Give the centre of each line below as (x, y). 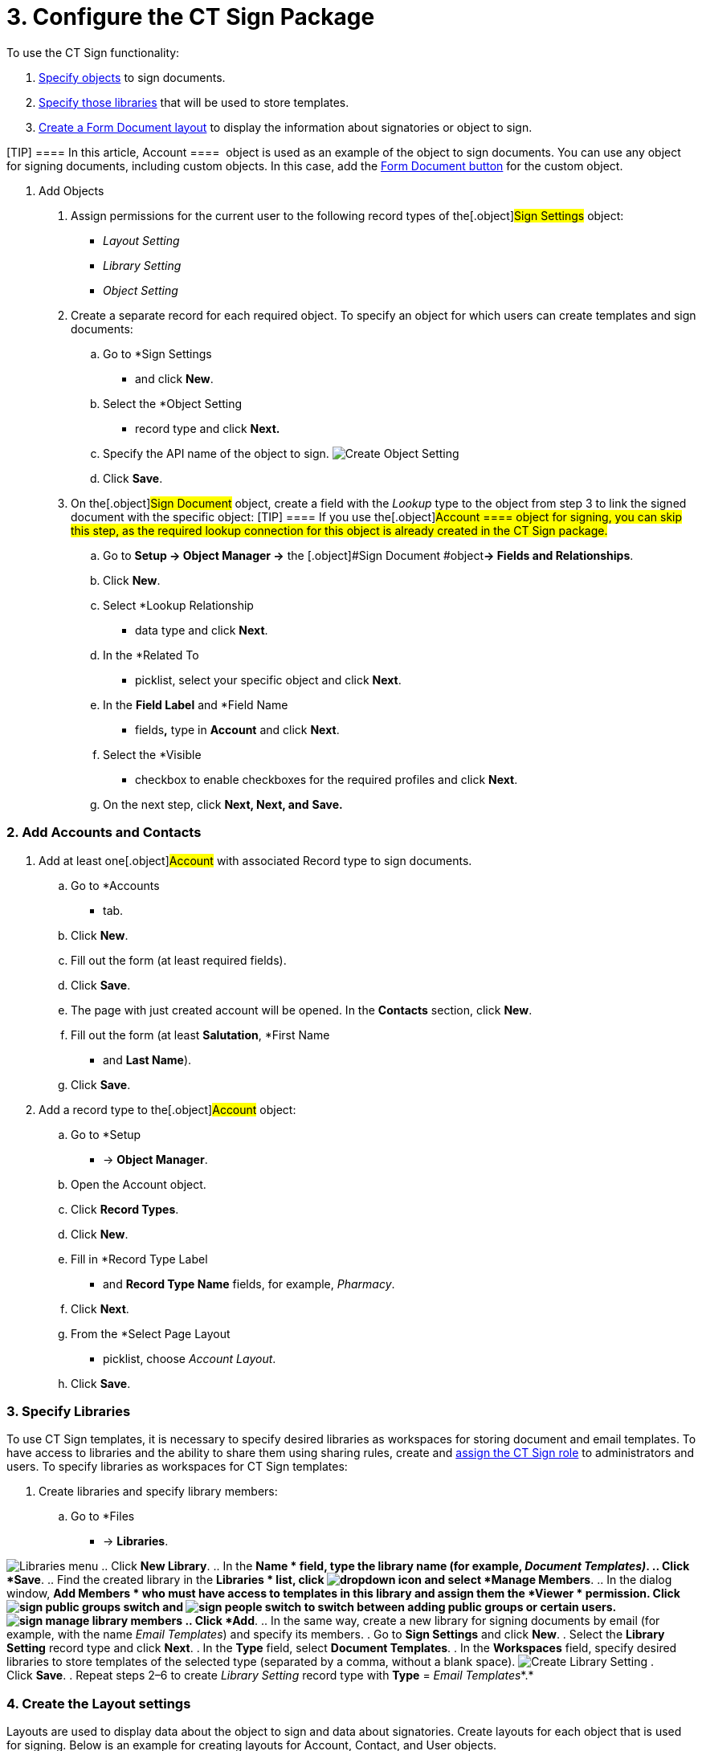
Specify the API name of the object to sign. (216, 453)
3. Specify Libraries (69, 1411)
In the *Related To (151, 655)
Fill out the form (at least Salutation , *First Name (200, 1035)
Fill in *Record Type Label (139, 1259)
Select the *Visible (152, 754)
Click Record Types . (125, 1209)
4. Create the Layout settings (99, 1703)
